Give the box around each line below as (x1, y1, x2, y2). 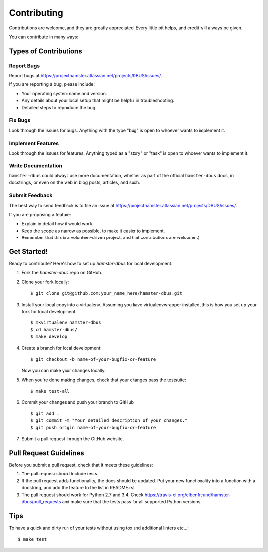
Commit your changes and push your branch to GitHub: (21, 399, 135, 405)
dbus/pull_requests (21, 498, 61, 504)
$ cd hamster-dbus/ (30, 327, 78, 332)
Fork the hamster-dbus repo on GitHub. (21, 270, 103, 276)
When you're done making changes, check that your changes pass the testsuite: (21, 377, 186, 383)
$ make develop (30, 334, 67, 340)
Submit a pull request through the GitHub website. (21, 436, 124, 442)
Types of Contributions (9, 47, 82, 55)
